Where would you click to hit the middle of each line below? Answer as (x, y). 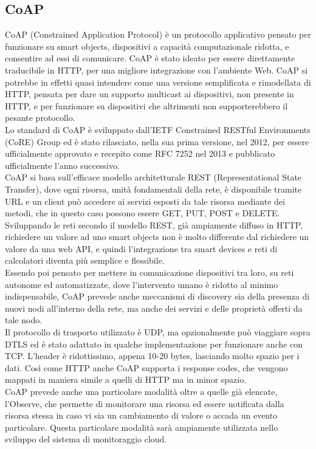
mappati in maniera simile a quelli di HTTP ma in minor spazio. (126, 379)
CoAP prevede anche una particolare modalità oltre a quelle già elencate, (141, 392)
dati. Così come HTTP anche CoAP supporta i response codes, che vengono (146, 367)
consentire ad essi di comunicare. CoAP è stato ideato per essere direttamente (150, 58)
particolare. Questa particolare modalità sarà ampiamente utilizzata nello (142, 427)
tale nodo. (24, 320)
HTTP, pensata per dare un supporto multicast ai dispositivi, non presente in (149, 94)
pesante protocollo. (40, 118)
